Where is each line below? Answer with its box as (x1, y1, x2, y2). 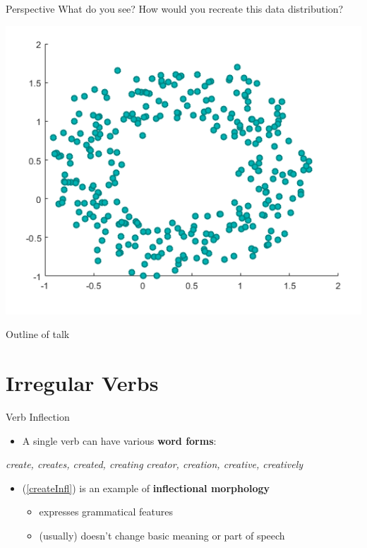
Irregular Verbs (6, 368, 159, 397)
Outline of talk (6, 327, 70, 342)
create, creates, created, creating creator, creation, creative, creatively (6, 457, 303, 472)
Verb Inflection (6, 409, 70, 424)
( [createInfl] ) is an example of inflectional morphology (22, 480, 270, 495)
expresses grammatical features (39, 504, 173, 519)
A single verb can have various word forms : (22, 433, 217, 448)
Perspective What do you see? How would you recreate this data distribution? (6, 1, 344, 16)
